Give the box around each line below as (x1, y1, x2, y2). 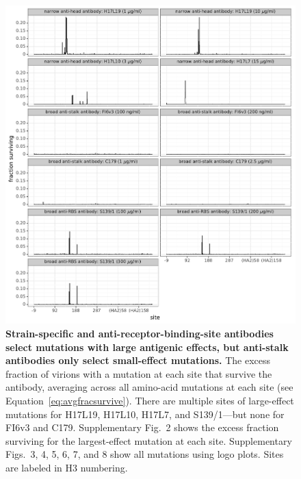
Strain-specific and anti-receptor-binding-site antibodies (5, 326, 274, 340)
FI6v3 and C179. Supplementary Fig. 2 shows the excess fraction (5, 420, 279, 435)
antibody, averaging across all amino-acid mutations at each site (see (5, 380, 293, 394)
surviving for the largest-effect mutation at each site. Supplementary (5, 433, 292, 448)
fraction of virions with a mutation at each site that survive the (5, 366, 272, 380)
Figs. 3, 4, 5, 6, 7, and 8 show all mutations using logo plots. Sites (5, 447, 284, 461)
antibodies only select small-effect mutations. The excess (5, 353, 270, 367)
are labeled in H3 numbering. (5, 460, 128, 474)
